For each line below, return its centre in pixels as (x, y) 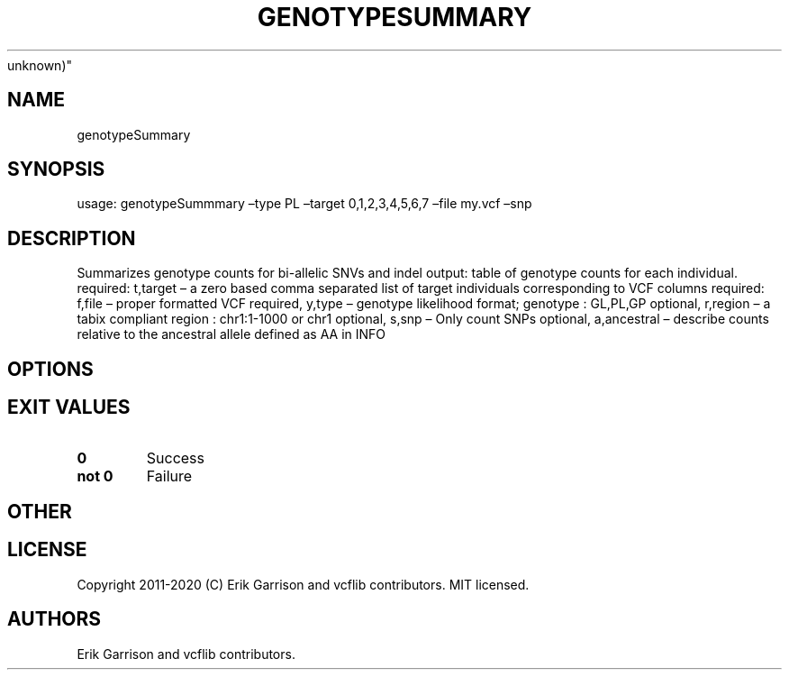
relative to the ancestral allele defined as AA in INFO (231, 334)
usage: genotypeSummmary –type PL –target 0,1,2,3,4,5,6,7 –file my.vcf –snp (304, 204)
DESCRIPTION (72, 238)
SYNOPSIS (56, 169)
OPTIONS (50, 369)
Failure (169, 476)
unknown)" (40, 65)
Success (176, 457)
